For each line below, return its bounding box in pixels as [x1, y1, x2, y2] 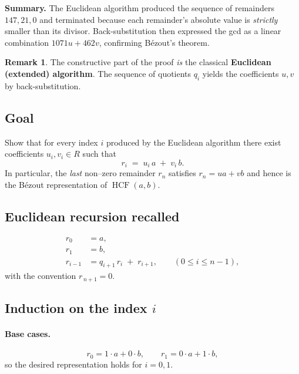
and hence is [247, 167, 291, 179]
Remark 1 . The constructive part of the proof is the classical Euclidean [5, 56, 271, 68]
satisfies [168, 167, 196, 179]
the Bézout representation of [5, 178, 107, 190]
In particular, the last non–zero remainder [5, 167, 156, 179]
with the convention [5, 269, 76, 282]
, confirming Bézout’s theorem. [99, 36, 210, 48]
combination [5, 36, 49, 48]
